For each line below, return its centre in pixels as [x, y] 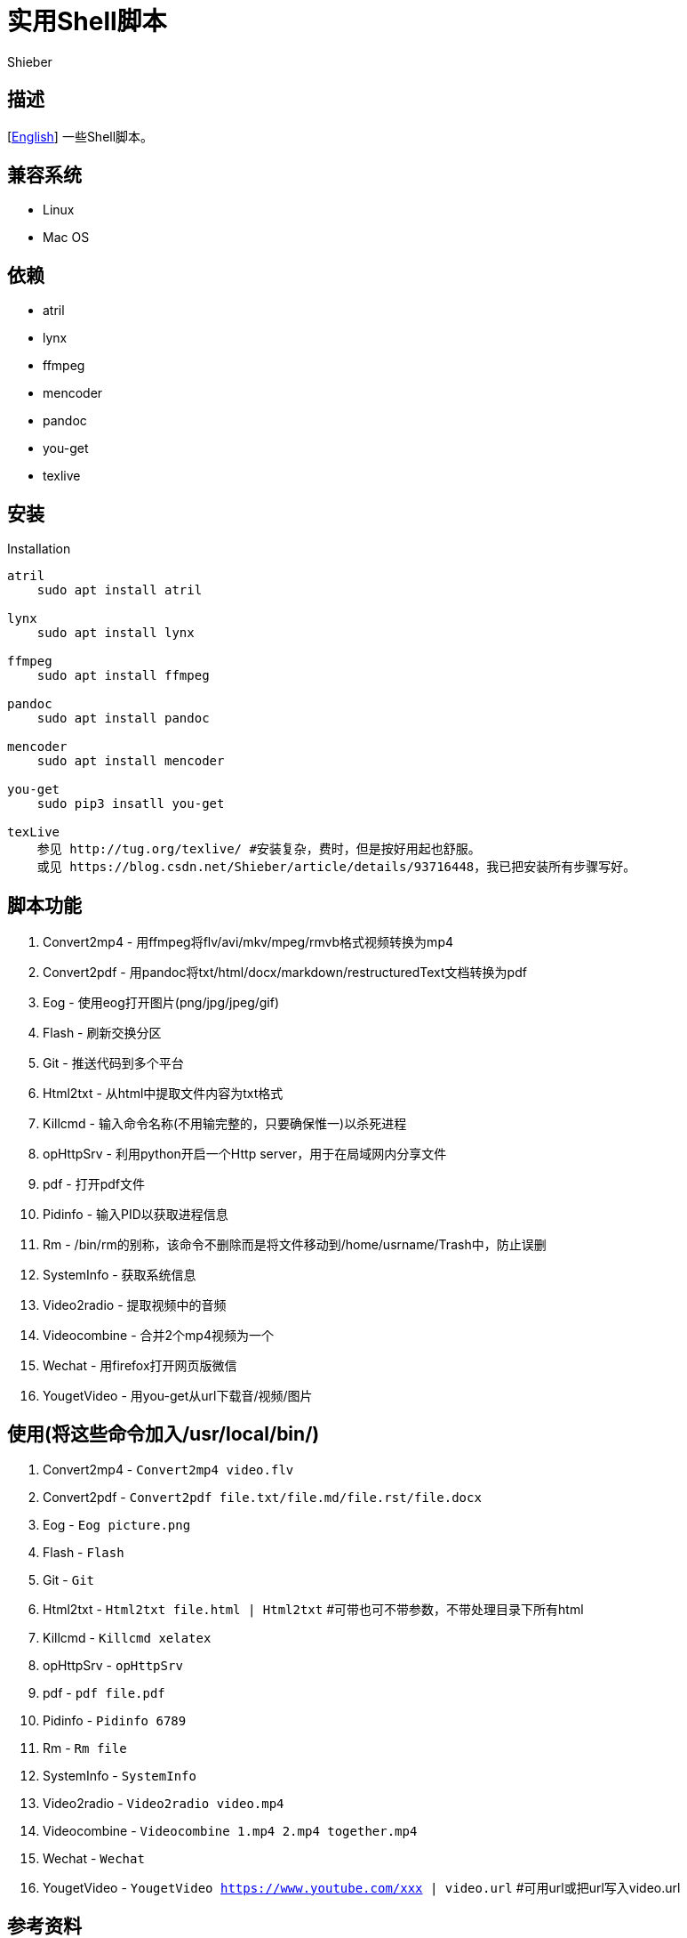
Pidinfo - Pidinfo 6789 [115, 1720]
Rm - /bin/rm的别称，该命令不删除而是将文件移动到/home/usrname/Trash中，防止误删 [295, 1244]
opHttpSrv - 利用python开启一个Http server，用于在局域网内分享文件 [245, 1153]
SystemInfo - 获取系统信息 [120, 1274]
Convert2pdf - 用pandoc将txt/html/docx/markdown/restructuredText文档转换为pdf [285, 972]
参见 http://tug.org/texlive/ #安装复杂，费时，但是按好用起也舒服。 [259, 849]
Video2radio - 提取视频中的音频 [135, 1304]
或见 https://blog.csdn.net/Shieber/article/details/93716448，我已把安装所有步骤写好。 [336, 867]
